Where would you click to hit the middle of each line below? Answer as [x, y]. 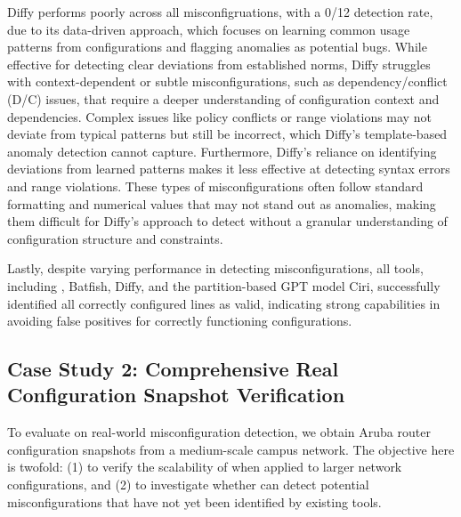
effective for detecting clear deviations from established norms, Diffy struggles [219, 64]
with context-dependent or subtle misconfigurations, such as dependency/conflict [227, 81]
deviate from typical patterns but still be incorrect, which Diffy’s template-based [227, 134]
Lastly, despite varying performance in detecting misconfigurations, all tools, [215, 268]
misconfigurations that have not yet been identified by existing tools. [194, 501]
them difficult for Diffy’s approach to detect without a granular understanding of [227, 221]
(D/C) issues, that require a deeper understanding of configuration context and [223, 98]
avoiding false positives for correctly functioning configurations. [180, 321]
